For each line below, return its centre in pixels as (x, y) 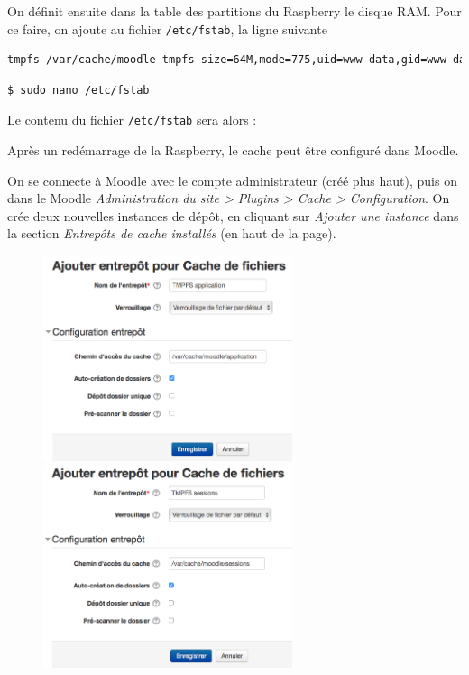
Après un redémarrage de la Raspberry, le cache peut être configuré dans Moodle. (233, 150)
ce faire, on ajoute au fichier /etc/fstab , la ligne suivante (167, 28)
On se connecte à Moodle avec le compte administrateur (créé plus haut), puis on (232, 180)
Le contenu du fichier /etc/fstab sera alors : (132, 120)
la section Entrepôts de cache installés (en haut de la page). (172, 233)
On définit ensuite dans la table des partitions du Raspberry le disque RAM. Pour (234, 11)
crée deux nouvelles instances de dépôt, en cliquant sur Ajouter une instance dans (233, 215)
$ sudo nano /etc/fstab (78, 90)
